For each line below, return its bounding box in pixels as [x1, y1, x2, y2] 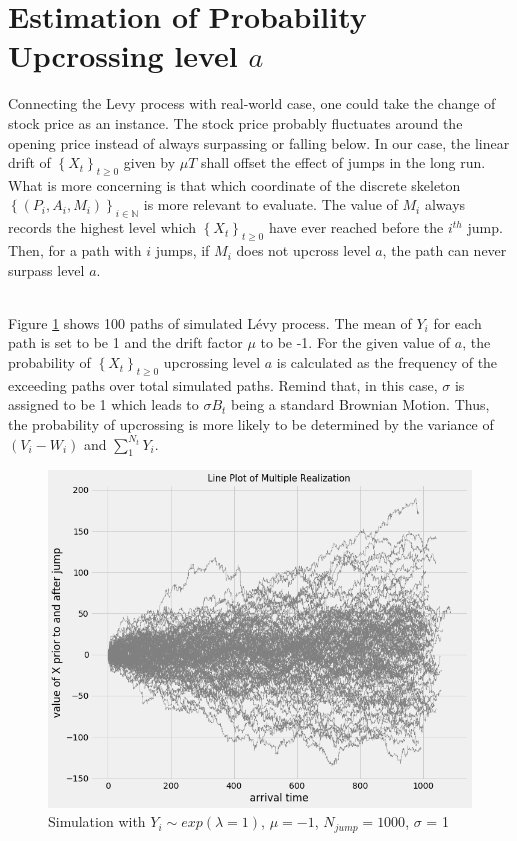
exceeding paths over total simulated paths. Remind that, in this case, [8, 374, 438, 395]
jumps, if [155, 240, 210, 261]
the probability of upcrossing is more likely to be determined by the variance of [8, 414, 494, 435]
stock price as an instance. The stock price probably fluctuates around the [8, 112, 463, 133]
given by [123, 152, 176, 173]
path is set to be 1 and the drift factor [8, 332, 243, 353]
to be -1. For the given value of [260, 332, 451, 353]
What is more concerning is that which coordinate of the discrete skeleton [8, 174, 461, 195]
